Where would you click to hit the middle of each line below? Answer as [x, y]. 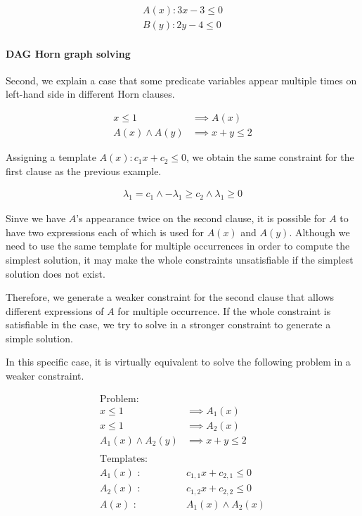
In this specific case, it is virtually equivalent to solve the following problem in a [178, 362]
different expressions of [55, 310]
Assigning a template [51, 157]
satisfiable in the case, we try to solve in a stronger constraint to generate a [168, 324]
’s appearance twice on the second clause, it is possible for [201, 218]
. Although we [319, 232]
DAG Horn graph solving [68, 53]
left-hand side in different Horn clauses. [90, 94]
